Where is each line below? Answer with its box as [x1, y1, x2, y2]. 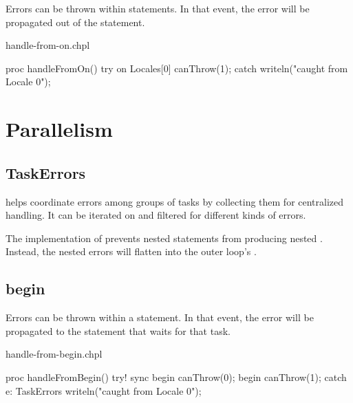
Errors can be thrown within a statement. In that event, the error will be [6, 310, 314, 325]
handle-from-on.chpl [6, 38, 90, 52]
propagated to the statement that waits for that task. [6, 323, 231, 338]
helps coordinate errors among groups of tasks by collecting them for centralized [6, 194, 344, 208]
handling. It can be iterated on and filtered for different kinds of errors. [6, 208, 306, 222]
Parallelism [6, 115, 113, 143]
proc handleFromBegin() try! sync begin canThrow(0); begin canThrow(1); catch [6, 369, 347, 384]
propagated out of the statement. [6, 14, 145, 29]
